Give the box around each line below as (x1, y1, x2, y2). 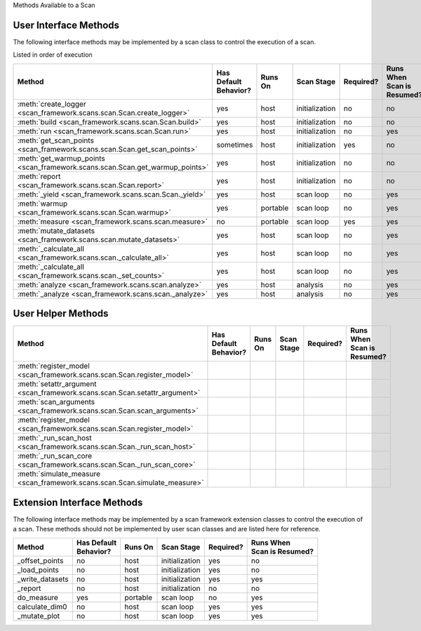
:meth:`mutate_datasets (17, 225, 95, 235)
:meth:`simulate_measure (17, 469, 101, 479)
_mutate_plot (17, 611, 60, 620)
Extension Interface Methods (13, 496, 143, 508)
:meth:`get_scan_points (17, 135, 95, 145)
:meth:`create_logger (17, 99, 87, 109)
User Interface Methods (13, 19, 119, 31)
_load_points (17, 565, 60, 575)
